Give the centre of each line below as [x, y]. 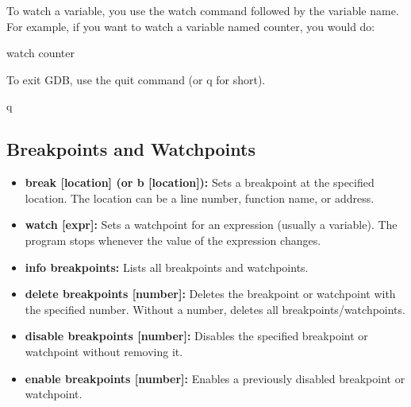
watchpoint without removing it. [104, 351]
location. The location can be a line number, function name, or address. [200, 198]
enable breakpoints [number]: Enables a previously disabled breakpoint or [215, 378]
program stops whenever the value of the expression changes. [173, 240]
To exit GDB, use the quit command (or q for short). [136, 79]
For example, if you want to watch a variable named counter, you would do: [191, 26]
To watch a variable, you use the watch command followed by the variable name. [203, 10]
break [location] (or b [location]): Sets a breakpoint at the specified [200, 182]
